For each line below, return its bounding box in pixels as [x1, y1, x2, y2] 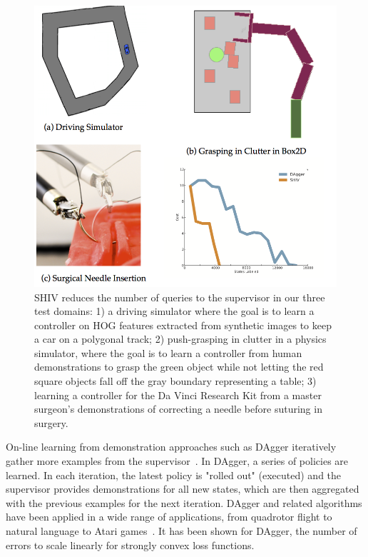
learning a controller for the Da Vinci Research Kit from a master [34, 387, 322, 402]
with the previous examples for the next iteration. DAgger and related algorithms [6, 495, 362, 510]
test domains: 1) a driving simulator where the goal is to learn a [34, 303, 315, 318]
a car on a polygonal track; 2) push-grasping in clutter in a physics [34, 331, 327, 346]
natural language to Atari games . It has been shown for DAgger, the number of [6, 523, 357, 538]
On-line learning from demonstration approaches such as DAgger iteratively [6, 439, 337, 454]
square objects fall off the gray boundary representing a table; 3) [34, 373, 317, 388]
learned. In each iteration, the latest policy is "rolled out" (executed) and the [6, 467, 342, 482]
